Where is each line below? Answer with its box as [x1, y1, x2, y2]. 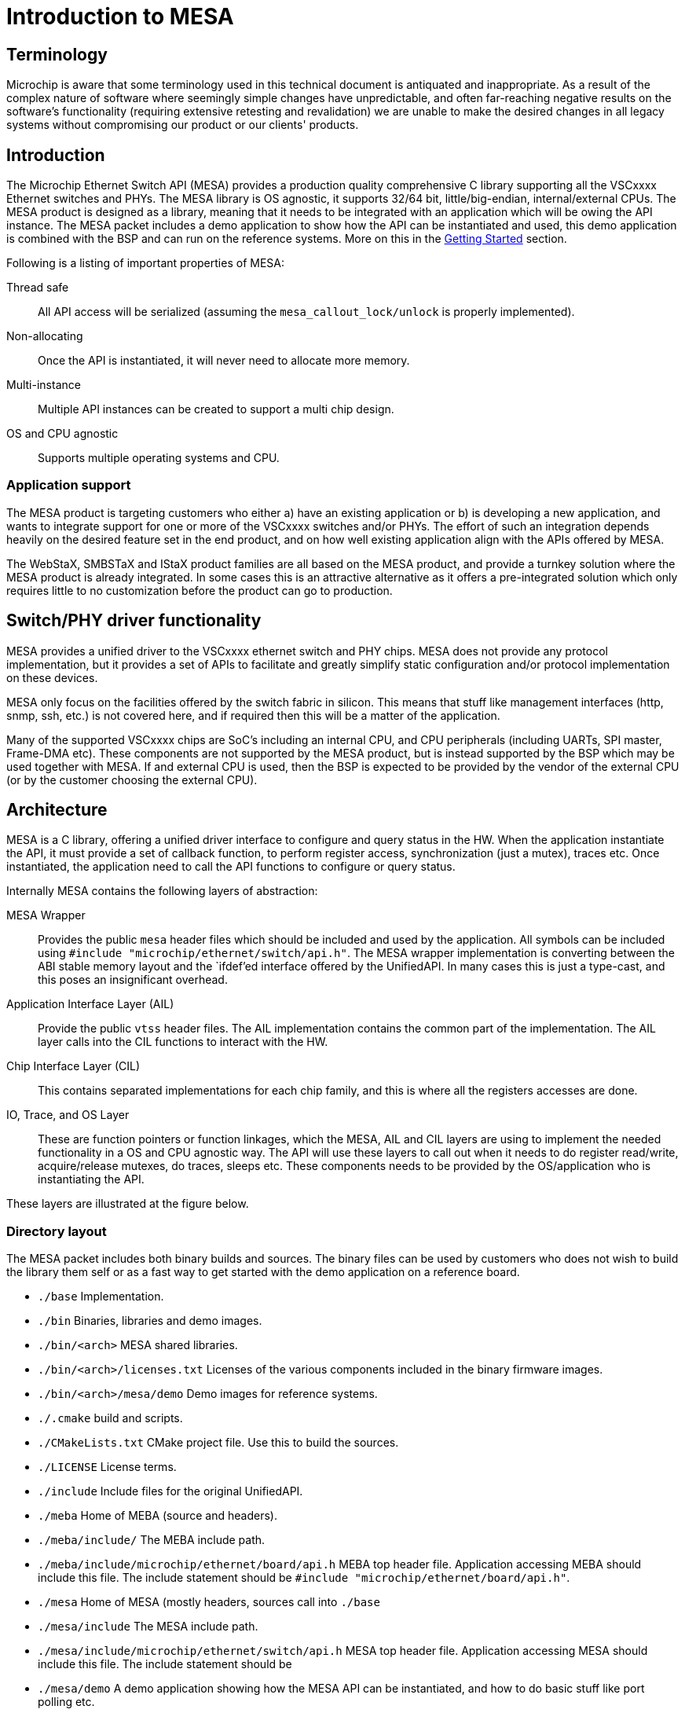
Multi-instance [6, 378, 81, 392]
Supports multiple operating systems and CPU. [38, 451, 280, 465]
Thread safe [6, 281, 69, 295]
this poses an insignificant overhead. [38, 973, 228, 987]
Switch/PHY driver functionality [6, 611, 262, 631]
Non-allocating [6, 329, 83, 343]
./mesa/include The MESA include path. [38, 1619, 258, 1634]
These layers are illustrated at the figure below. [6, 1197, 249, 1211]
